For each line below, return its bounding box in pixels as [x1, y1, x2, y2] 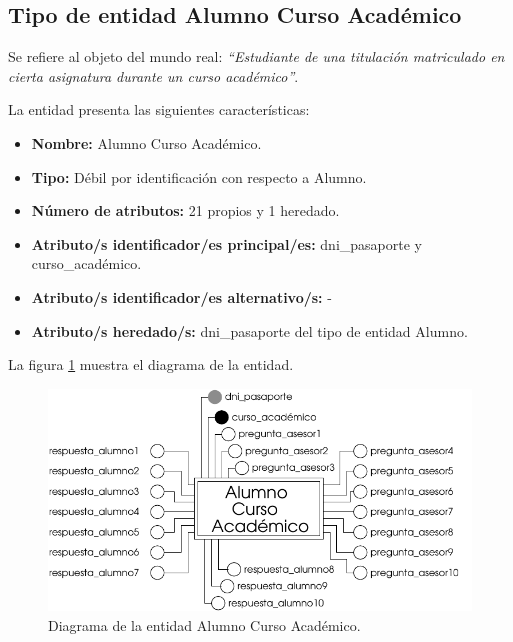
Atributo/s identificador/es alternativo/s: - [31, 286, 332, 307]
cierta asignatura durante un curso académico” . [8, 65, 299, 86]
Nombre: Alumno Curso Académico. [31, 132, 262, 153]
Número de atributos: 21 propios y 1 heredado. [31, 200, 340, 221]
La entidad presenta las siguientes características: [8, 99, 310, 120]
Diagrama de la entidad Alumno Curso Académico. [48, 614, 361, 635]
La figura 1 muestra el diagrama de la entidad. [8, 354, 294, 375]
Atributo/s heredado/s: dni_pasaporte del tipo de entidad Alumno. [31, 320, 468, 341]
